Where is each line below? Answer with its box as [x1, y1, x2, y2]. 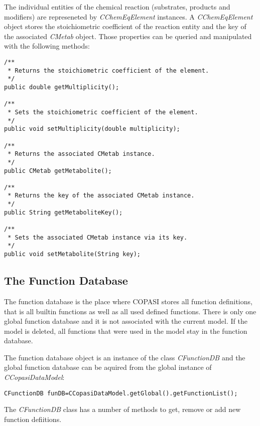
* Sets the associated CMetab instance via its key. [8, 234, 188, 241]
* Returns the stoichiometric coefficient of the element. [8, 67, 209, 74]
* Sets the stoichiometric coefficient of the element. [8, 108, 198, 116]
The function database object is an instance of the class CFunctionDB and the [4, 352, 245, 362]
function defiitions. [4, 413, 62, 424]
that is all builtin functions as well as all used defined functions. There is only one [4, 306, 256, 316]
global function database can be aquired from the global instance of [4, 362, 212, 372]
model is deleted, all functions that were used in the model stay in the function [4, 325, 247, 336]
